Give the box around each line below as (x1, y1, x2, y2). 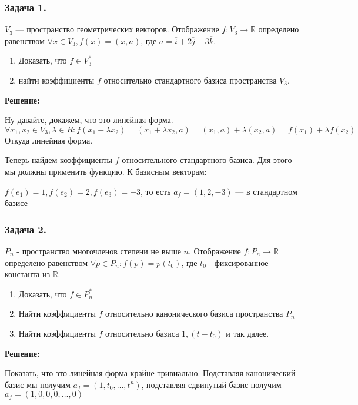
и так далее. (226, 327, 269, 339)
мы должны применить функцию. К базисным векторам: (5, 165, 207, 177)
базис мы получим (5, 378, 71, 390)
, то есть (140, 185, 171, 197)
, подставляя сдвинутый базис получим (141, 378, 282, 390)
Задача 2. (5, 221, 46, 236)
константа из (5, 268, 50, 280)
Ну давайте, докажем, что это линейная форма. (5, 114, 173, 126)
